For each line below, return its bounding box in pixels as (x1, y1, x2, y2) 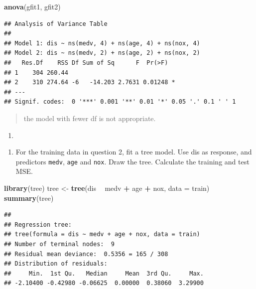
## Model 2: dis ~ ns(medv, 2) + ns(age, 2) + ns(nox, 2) (4, 49, 200, 57)
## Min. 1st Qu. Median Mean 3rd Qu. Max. (4, 270, 204, 277)
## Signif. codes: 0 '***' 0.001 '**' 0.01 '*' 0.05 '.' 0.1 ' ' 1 (4, 98, 236, 106)
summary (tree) (4, 192, 54, 203)
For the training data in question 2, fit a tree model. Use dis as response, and (15, 146, 252, 157)
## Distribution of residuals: (4, 260, 108, 268)
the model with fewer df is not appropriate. (23, 113, 156, 123)
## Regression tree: (4, 221, 72, 228)
